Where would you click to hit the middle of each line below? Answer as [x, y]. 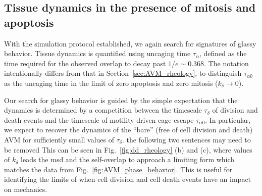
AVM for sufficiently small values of [59, 139]
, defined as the [223, 53]
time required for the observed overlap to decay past [85, 63]
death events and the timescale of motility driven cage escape [99, 119]
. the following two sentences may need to [186, 139]
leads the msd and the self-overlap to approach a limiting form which [128, 159]
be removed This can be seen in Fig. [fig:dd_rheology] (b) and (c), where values [128, 149]
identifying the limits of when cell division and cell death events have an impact [128, 179]
